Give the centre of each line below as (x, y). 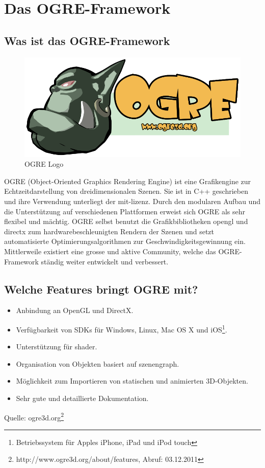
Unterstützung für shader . (57, 347)
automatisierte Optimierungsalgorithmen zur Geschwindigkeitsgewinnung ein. (125, 241)
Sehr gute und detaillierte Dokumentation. (82, 398)
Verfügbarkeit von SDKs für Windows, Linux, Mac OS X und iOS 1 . (122, 328)
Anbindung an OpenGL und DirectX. (75, 310)
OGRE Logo (44, 164)
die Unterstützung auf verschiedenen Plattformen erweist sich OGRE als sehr (125, 211)
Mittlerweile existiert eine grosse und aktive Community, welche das (110, 251)
